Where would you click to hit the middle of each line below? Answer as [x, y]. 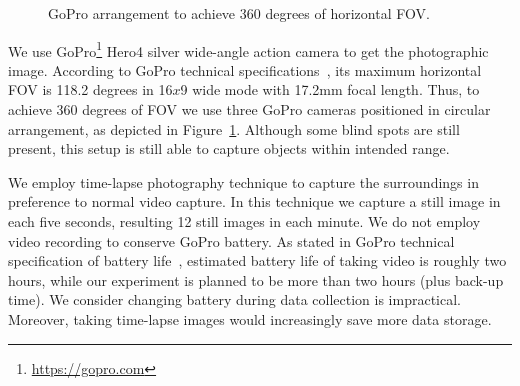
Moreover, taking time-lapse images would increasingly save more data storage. [250, 318]
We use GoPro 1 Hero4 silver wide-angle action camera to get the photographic [248, 49]
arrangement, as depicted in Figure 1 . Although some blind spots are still [234, 128]
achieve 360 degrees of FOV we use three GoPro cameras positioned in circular [249, 109]
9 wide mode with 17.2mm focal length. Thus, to [330, 89]
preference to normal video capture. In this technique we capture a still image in [254, 201]
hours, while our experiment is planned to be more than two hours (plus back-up [256, 279]
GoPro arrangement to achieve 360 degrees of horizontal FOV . [239, 13]
